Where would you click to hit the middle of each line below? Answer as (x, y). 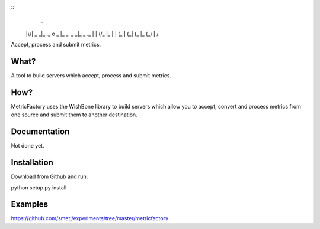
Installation (32, 163)
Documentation (40, 132)
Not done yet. (28, 146)
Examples (30, 205)
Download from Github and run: (49, 176)
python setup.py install (39, 187)
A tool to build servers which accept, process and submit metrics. (91, 76)
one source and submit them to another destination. (74, 114)
